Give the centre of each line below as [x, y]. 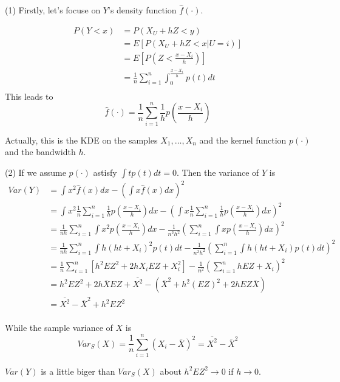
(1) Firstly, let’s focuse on [53, 10]
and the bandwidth [40, 152]
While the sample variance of [59, 328]
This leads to [29, 96]
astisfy [105, 172]
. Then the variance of [218, 172]
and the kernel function [243, 140]
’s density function [142, 10]
